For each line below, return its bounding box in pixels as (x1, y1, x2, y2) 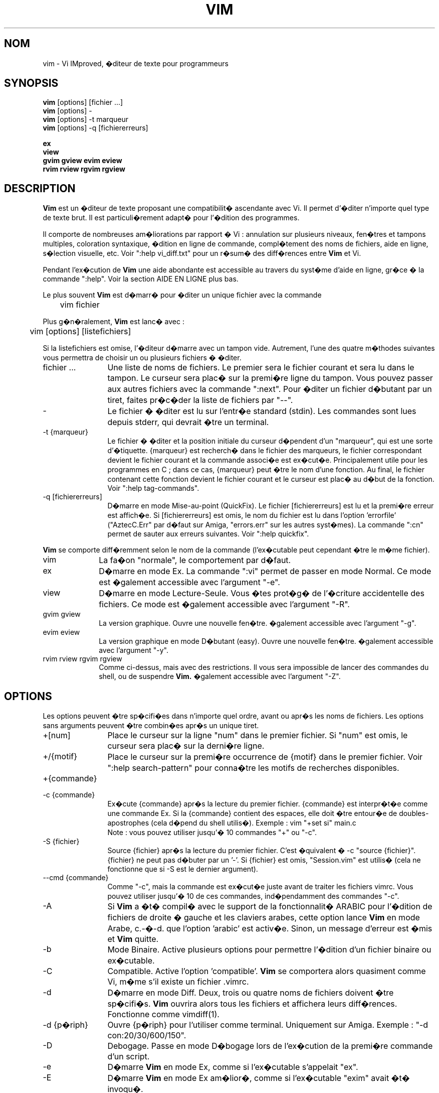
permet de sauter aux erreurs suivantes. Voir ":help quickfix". (107, 529, 309, 538)
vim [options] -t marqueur (43, 115, 128, 124)
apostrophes (107, 818, 149, 828)
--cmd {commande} (43, 873, 109, 882)
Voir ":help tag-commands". (107, 484, 199, 493)
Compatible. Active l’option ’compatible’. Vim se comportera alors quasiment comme (107, 966, 426, 977)
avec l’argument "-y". (99, 646, 168, 655)
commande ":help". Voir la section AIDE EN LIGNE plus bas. (43, 275, 239, 284)
